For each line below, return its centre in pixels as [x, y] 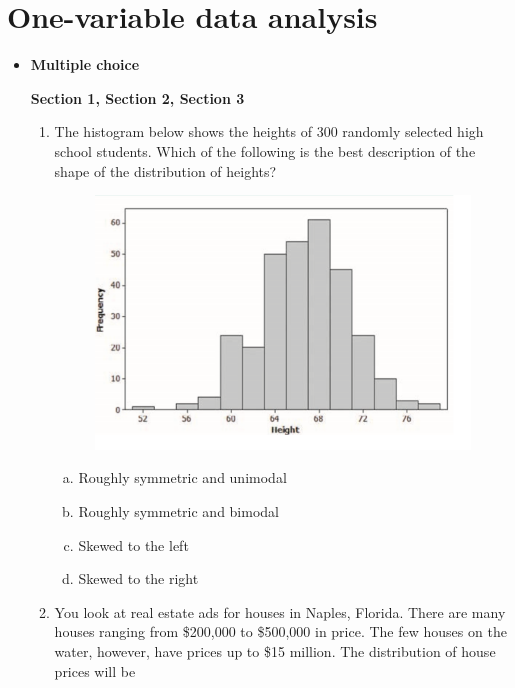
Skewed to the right [138, 578]
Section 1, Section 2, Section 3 [137, 97]
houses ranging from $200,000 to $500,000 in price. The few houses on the [280, 631]
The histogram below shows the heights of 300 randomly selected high [269, 131]
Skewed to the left [133, 544]
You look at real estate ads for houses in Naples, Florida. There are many [280, 611]
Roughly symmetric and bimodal [178, 511]
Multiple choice [85, 64]
